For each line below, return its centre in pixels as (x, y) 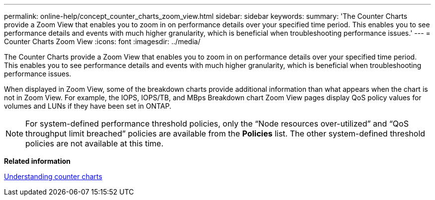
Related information (37, 161)
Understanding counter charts (53, 176)
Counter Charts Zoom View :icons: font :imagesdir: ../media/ (102, 41)
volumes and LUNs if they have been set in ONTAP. (88, 106)
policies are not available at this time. (95, 143)
